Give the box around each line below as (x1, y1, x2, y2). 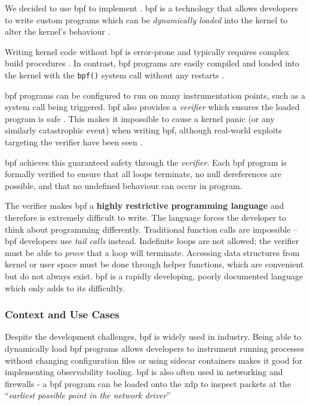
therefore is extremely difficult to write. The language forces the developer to (5, 211, 287, 223)
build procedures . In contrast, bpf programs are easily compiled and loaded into (5, 57, 299, 69)
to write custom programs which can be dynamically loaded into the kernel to (5, 13, 288, 26)
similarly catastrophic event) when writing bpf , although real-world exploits (5, 124, 282, 136)
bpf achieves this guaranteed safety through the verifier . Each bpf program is (5, 156, 287, 168)
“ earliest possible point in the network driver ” (5, 389, 171, 401)
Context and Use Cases (5, 307, 119, 322)
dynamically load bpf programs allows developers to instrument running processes (5, 342, 305, 354)
